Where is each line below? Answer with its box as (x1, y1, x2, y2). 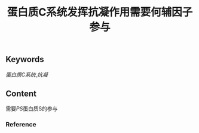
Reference (5, 120, 36, 129)
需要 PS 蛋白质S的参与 (5, 105, 58, 112)
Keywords (5, 54, 44, 64)
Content (5, 89, 37, 98)
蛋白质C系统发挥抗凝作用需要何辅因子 (7, 5, 193, 19)
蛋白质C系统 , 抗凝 (5, 71, 48, 78)
